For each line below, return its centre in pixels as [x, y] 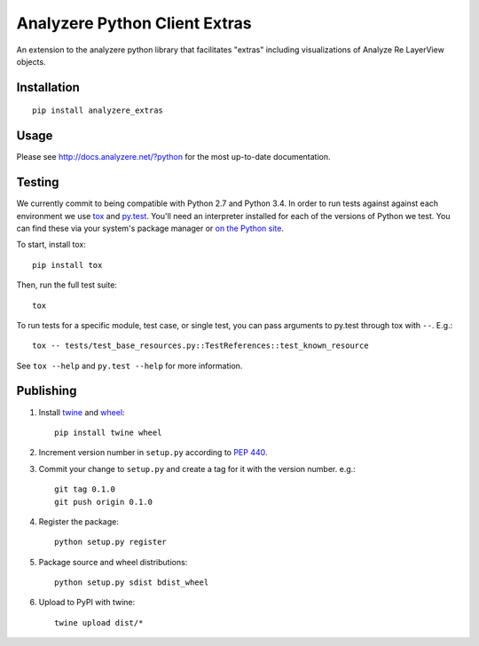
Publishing [47, 391]
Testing [38, 182]
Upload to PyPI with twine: [87, 603]
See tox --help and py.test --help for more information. [130, 366]
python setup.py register [111, 542]
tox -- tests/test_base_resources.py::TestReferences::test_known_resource [200, 346]
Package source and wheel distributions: [113, 562]
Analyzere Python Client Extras [134, 23]
